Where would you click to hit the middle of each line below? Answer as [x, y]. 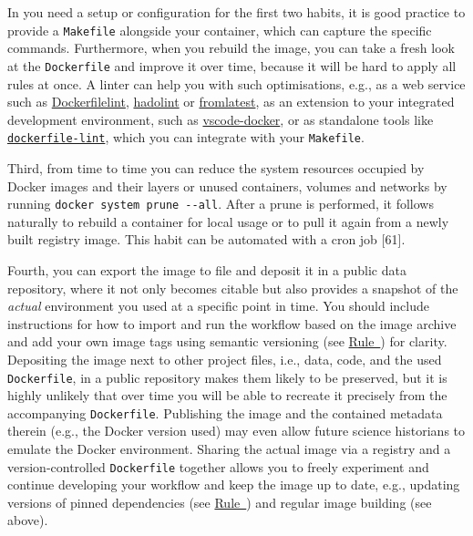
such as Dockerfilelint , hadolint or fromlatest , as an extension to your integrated [231, 102]
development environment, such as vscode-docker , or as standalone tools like [221, 119]
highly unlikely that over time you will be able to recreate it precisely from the [227, 395]
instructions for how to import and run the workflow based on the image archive [232, 323]
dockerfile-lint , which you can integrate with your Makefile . [186, 137]
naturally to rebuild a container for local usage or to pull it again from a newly [228, 221]
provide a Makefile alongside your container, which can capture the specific [220, 30]
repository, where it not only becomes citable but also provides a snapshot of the [233, 288]
